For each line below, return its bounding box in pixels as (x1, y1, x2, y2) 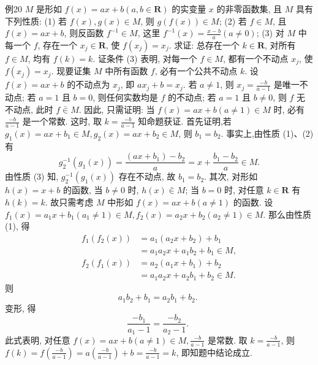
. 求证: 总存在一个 (168, 39, 240, 52)
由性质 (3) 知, (5, 170, 59, 183)
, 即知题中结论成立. (176, 345, 252, 358)
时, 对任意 (224, 183, 264, 196)
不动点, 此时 (5, 102, 53, 115)
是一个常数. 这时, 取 (22, 115, 102, 128)
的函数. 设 (233, 195, 273, 208)
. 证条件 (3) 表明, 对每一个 (93, 52, 197, 65)
